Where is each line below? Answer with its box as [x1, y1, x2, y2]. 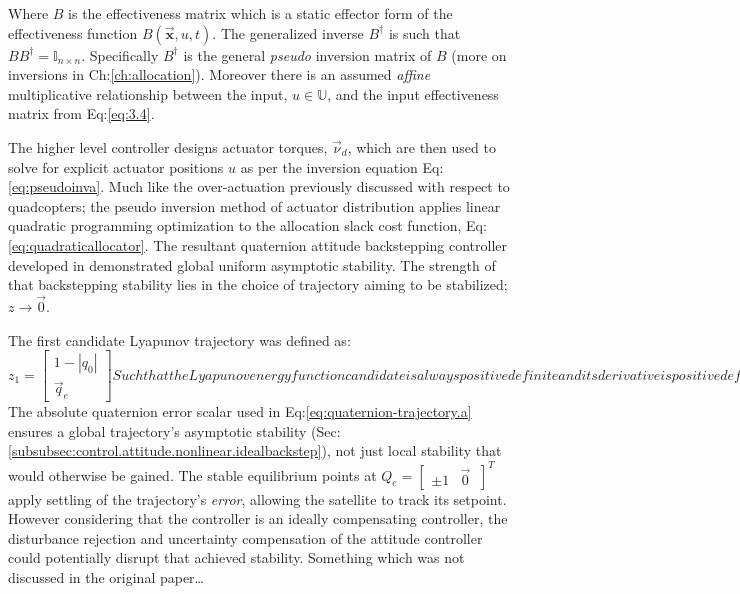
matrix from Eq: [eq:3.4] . [8, 103, 155, 124]
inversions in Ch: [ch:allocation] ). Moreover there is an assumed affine [8, 64, 431, 85]
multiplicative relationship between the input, [8, 83, 288, 104]
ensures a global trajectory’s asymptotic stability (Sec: [8, 420, 341, 441]
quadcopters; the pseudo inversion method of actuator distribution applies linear [8, 195, 501, 216]
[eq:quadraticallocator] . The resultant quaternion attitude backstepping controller [8, 234, 508, 255]
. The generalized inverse [212, 22, 364, 43]
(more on [451, 44, 507, 65]
